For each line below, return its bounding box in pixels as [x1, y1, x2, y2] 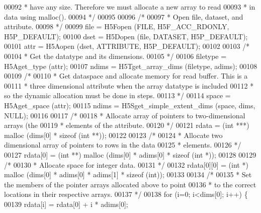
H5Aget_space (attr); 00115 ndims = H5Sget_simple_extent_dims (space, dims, [4, 100, 255, 110]
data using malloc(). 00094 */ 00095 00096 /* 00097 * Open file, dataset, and [4, 11, 243, 22]
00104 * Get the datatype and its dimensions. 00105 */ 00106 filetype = [4, 50, 227, 61]
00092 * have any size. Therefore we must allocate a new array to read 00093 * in [4, 2, 255, 12]
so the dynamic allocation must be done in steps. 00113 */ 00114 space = [4, 90, 231, 101]
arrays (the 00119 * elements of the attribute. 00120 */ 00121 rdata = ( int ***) [4, 120, 249, 130]
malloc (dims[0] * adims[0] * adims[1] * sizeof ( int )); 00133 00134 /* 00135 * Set [4, 169, 252, 180]
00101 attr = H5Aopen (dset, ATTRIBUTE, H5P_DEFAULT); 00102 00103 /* [4, 41, 250, 51]
